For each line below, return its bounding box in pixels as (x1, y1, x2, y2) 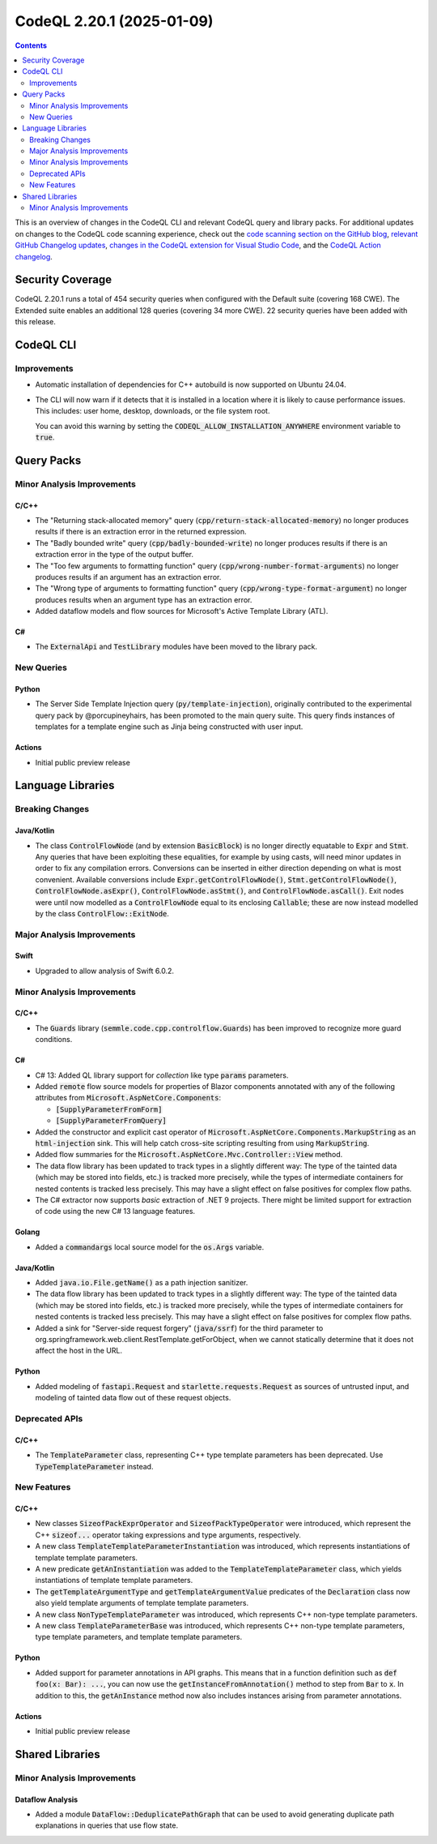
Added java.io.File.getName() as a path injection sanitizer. (35, 1278, 248, 1288)
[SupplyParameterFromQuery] (55, 1116, 168, 1126)
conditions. (35, 1035, 73, 1044)
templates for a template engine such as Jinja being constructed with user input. (35, 722, 303, 731)
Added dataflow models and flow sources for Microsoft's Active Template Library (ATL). (35, 607, 329, 616)
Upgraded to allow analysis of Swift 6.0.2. (35, 966, 174, 976)
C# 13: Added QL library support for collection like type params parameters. (35, 1070, 289, 1080)
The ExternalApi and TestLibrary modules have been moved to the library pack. (35, 641, 317, 652)
